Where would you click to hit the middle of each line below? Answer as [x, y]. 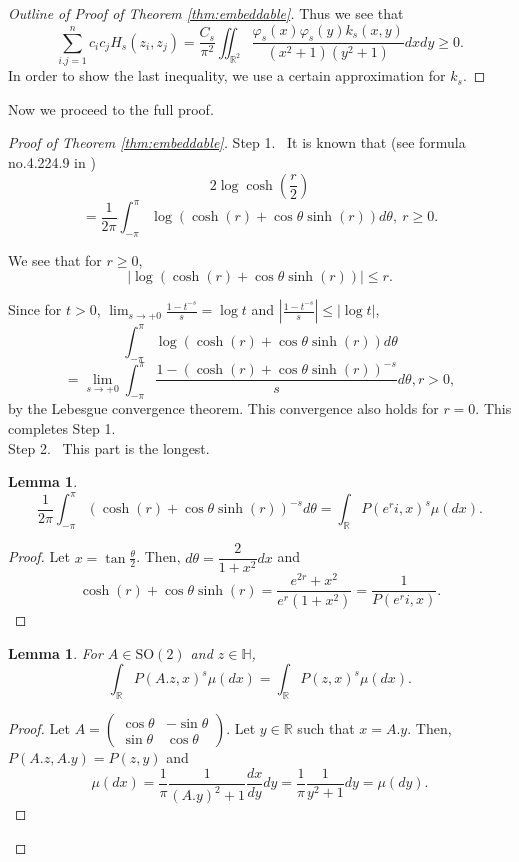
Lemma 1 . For [55, 652]
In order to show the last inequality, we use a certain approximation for [227, 75]
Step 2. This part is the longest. [109, 447]
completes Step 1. [62, 428]
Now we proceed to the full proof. [111, 108]
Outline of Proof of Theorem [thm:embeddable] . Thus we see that [206, 13]
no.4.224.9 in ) [52, 161]
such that [326, 728]
